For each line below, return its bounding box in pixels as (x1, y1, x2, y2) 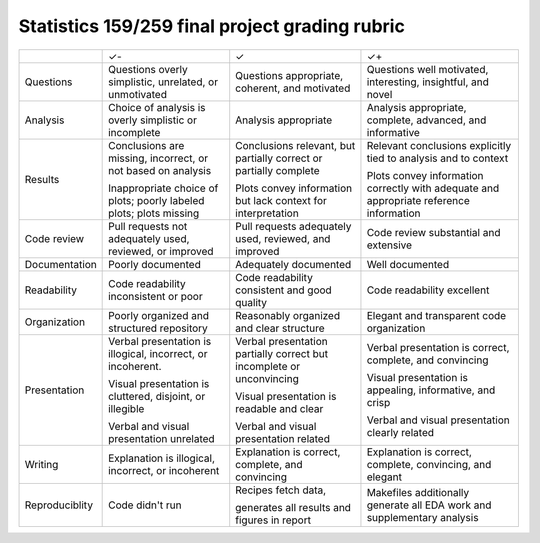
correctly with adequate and (366, 181, 500, 195)
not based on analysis (108, 163, 212, 177)
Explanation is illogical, (108, 451, 215, 465)
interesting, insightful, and (366, 75, 490, 89)
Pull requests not (108, 219, 188, 233)
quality (235, 295, 268, 309)
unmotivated (108, 87, 167, 101)
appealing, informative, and (366, 383, 496, 397)
